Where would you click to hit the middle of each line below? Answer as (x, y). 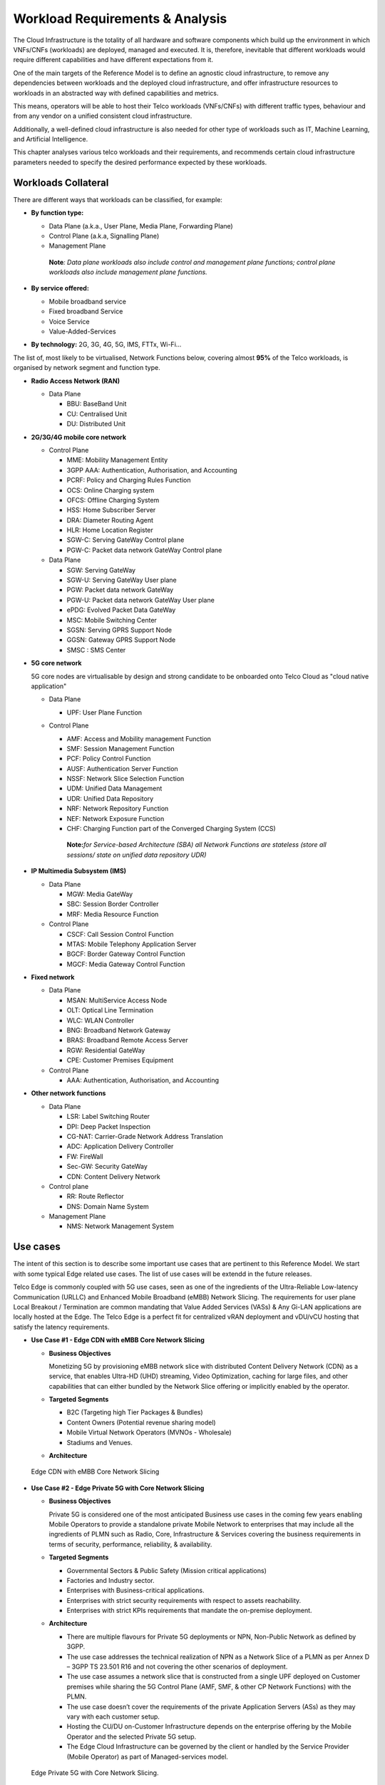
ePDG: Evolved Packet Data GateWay (121, 610)
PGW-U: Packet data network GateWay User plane (141, 600)
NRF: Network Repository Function (118, 809)
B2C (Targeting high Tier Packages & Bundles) (135, 1412)
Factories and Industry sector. (111, 1580)
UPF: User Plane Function (104, 712)
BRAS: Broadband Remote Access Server (127, 1040)
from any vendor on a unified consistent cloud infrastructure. (103, 116)
